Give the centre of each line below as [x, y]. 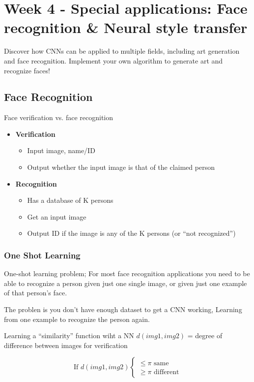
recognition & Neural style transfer [126, 27]
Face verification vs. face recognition [59, 117]
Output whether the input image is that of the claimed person [121, 167]
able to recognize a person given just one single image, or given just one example [126, 283]
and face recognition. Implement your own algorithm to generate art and [113, 60]
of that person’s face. [36, 293]
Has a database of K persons [70, 200]
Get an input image [57, 216]
